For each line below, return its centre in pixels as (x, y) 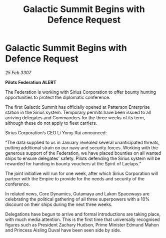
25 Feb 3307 (18, 72)
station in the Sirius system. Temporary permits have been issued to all (78, 112)
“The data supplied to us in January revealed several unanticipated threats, (82, 142)
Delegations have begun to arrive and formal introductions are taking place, (83, 214)
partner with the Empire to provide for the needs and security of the (75, 178)
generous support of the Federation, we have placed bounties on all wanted (83, 153)
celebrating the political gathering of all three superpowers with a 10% (77, 199)
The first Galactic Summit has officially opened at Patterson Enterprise (77, 107)
